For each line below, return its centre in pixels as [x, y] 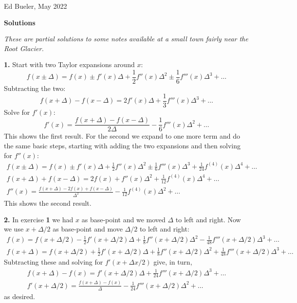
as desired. [19, 296]
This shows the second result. [48, 203]
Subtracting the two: [35, 88]
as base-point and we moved [123, 219]
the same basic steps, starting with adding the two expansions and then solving [122, 145]
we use [14, 229]
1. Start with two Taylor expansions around [69, 64]
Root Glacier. [24, 48]
